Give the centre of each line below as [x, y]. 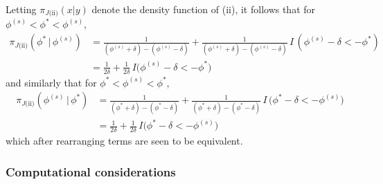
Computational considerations [91, 171]
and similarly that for [51, 82]
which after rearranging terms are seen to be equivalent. [124, 141]
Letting [21, 9]
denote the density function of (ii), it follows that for [204, 9]
